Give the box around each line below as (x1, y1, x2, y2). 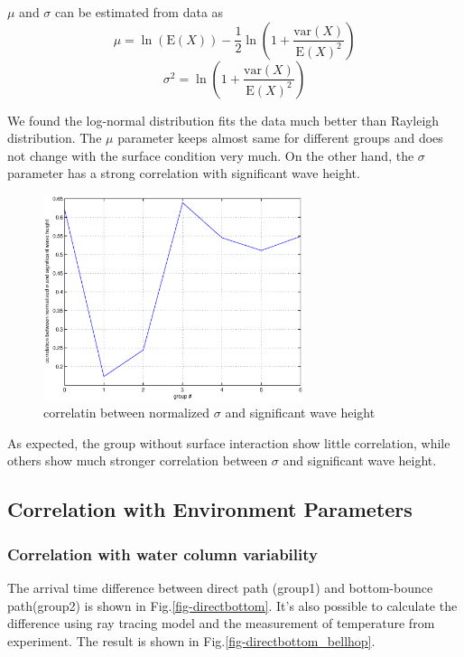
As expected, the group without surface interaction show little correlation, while (7, 433, 450, 452)
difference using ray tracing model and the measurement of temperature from (7, 614, 435, 633)
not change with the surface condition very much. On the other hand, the (7, 145, 414, 164)
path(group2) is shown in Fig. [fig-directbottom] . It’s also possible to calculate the (7, 596, 458, 615)
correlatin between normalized (43, 403, 210, 422)
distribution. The (7, 128, 102, 147)
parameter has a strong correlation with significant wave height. (7, 164, 360, 183)
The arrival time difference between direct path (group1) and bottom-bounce (7, 578, 433, 597)
